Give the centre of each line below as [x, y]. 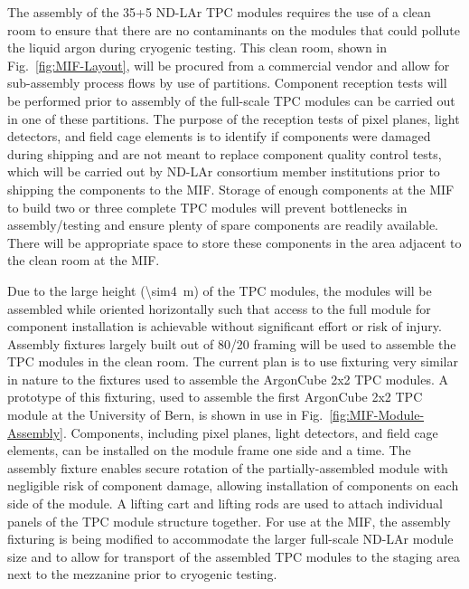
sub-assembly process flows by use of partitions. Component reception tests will [227, 83]
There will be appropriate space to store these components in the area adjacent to [234, 242]
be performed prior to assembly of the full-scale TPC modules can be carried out [231, 100]
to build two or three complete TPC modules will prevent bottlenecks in [207, 207]
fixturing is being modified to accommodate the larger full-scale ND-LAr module [230, 539]
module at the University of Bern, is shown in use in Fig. [165, 415]
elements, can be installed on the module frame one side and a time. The [209, 450]
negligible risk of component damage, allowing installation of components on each [233, 485]
